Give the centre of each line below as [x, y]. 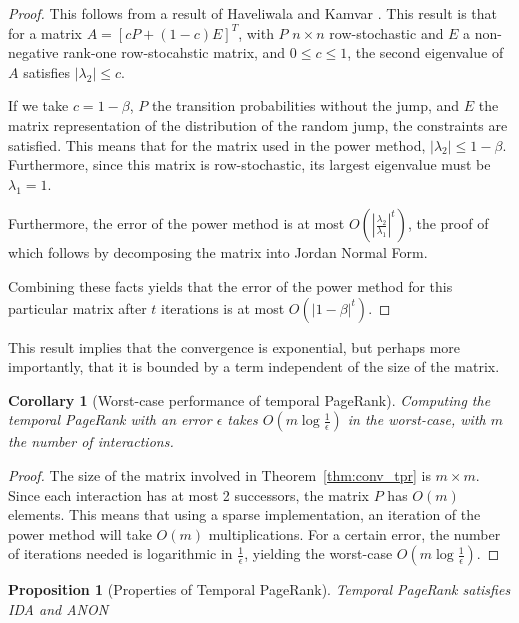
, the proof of [448, 223]
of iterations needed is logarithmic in [120, 553]
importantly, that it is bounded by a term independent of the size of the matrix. [254, 366]
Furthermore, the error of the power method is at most [176, 223]
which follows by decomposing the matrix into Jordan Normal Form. [218, 252]
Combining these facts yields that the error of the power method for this [230, 285]
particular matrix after [77, 307]
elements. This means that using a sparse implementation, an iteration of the [244, 514]
